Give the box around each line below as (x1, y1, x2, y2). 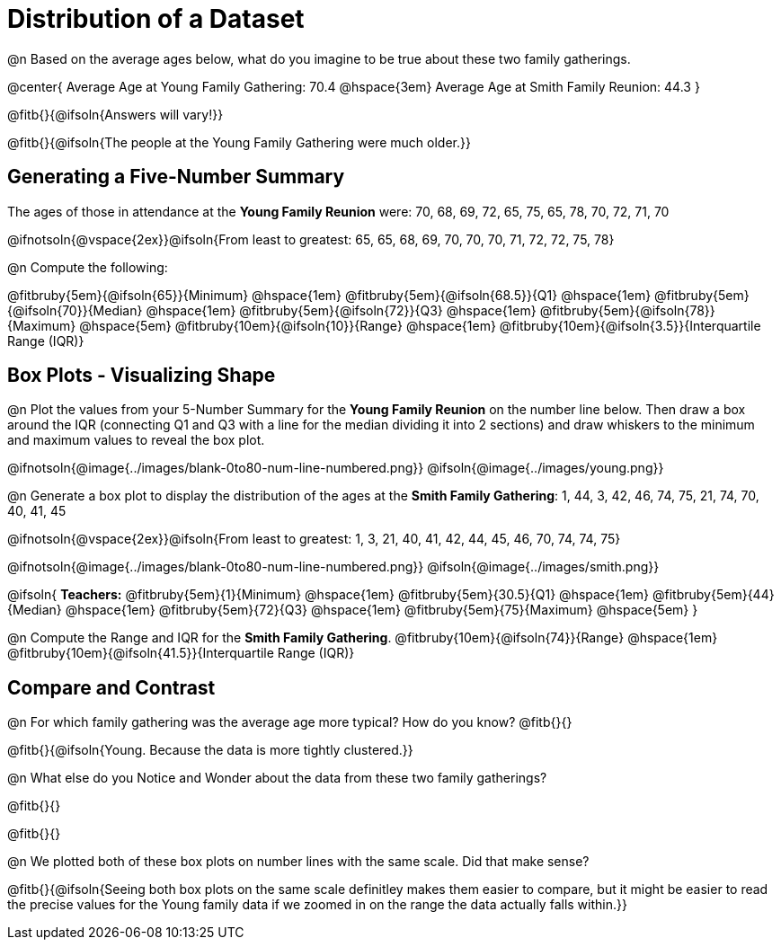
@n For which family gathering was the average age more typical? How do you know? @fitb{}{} (7, 714, 572, 730)
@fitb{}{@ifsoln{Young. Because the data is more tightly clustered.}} (7, 742, 413, 758)
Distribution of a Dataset (7, 4, 305, 34)
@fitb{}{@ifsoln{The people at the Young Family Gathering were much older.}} (7, 134, 471, 150)
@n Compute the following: (7, 259, 168, 275)
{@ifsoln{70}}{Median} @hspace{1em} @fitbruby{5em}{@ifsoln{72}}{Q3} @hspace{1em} (7, 302, 537, 318)
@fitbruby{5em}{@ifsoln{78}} (539, 302, 715, 318)
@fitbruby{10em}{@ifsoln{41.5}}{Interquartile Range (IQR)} (7, 645, 355, 661)
